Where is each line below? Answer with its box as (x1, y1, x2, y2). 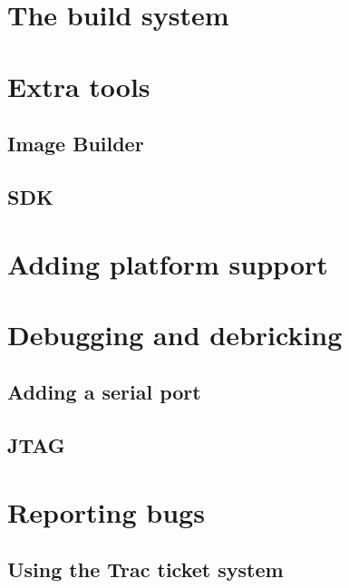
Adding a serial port (7, 378, 201, 406)
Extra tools (7, 67, 150, 104)
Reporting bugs (7, 493, 205, 530)
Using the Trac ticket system (7, 555, 284, 583)
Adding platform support (7, 245, 328, 282)
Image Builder (7, 130, 144, 158)
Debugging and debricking (7, 315, 343, 352)
